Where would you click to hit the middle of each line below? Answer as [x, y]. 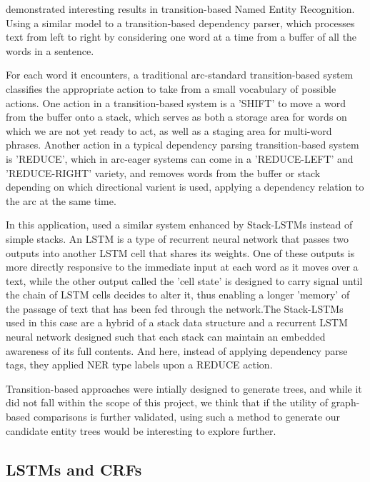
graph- [345, 402]
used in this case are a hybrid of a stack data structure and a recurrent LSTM [177, 322]
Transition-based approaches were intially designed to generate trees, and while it [184, 388]
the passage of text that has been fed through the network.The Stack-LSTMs [175, 308]
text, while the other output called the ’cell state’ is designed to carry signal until [184, 280]
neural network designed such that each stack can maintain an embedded [166, 337]
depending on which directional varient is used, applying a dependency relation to [185, 187]
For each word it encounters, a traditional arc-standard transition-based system [180, 75]
